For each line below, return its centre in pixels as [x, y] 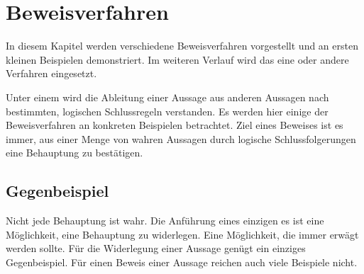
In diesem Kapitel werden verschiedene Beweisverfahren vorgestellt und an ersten [182, 46]
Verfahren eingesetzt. [51, 73]
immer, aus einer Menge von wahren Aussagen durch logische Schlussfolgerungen [181, 138]
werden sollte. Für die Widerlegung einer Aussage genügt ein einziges [156, 248]
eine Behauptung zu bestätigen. [75, 153]
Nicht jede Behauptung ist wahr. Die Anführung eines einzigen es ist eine [165, 221]
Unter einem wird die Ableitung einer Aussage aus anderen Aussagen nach [167, 97]
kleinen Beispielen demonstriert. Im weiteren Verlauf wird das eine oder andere [177, 59]
